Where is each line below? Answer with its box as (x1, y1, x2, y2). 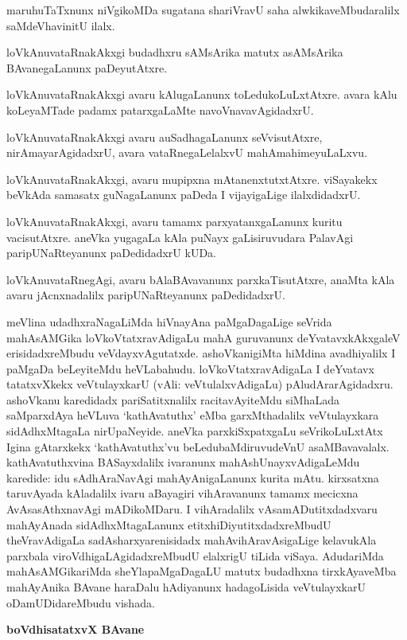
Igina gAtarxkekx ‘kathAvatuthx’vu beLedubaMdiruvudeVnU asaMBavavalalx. (6, 438, 390, 455)
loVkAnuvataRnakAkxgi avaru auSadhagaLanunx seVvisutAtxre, (6, 128, 323, 145)
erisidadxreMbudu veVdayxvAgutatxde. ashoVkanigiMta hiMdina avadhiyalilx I (6, 345, 396, 361)
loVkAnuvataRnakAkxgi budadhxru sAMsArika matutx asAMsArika (6, 44, 343, 60)
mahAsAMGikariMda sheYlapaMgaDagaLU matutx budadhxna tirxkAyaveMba (6, 563, 397, 580)
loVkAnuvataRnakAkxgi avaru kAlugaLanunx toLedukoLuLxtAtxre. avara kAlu (6, 86, 397, 103)
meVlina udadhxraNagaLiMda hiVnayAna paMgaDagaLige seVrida (6, 313, 332, 330)
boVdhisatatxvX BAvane (6, 621, 145, 638)
